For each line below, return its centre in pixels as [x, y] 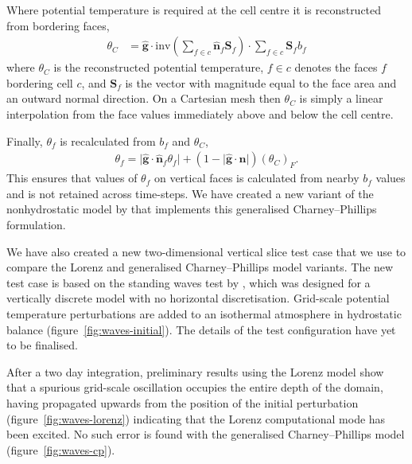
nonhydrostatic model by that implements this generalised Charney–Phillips [192, 209]
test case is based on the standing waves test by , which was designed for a [189, 282]
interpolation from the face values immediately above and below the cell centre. [200, 114]
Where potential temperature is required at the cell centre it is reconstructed [194, 10]
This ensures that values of [72, 178]
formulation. [36, 224]
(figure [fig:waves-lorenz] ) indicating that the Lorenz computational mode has [196, 418]
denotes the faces [336, 67]
